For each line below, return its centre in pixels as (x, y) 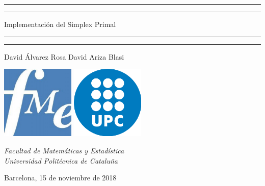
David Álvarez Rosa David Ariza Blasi (64, 56)
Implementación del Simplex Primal (60, 24)
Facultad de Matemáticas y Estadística (64, 151)
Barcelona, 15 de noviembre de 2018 (60, 178)
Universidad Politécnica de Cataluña (61, 160)
